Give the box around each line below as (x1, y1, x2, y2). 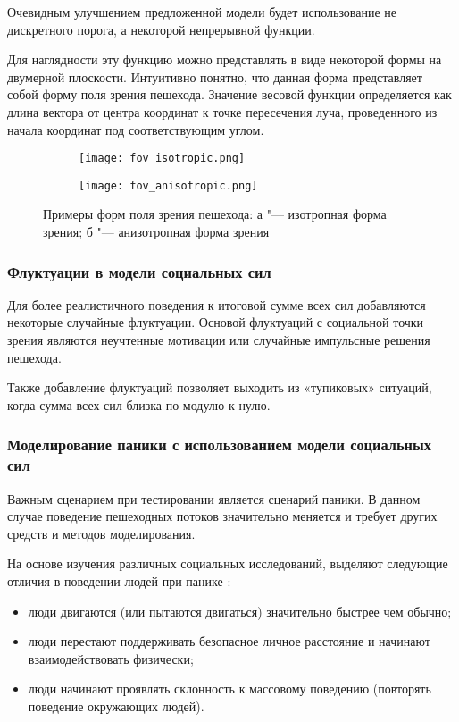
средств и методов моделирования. (7, 524, 196, 542)
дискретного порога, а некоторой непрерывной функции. (7, 20, 315, 38)
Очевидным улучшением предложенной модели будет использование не (7, 3, 397, 21)
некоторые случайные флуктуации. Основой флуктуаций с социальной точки (7, 313, 424, 332)
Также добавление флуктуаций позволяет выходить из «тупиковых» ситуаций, (7, 378, 432, 397)
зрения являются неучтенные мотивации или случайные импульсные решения (7, 331, 430, 349)
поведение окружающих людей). (28, 696, 204, 715)
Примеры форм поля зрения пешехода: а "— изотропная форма (43, 205, 387, 223)
